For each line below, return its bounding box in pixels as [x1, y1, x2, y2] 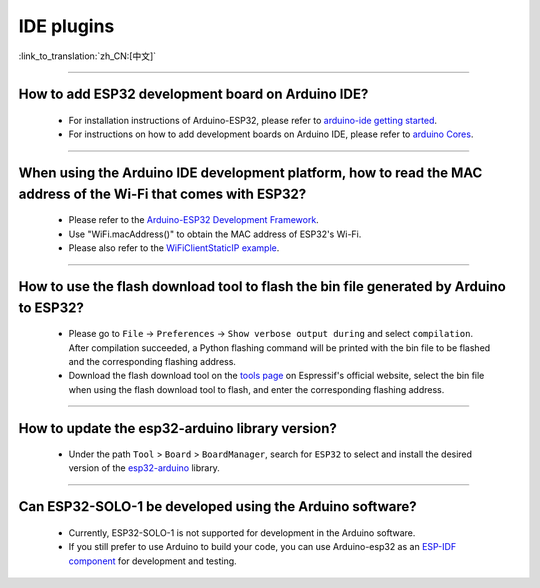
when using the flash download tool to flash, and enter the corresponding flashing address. [68, 383, 445, 395]
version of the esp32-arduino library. [68, 462, 220, 474]
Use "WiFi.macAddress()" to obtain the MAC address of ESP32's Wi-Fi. [68, 228, 362, 240]
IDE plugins [18, 15, 115, 37]
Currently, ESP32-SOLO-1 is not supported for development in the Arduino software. [68, 526, 416, 539]
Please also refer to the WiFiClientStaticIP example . [68, 242, 280, 254]
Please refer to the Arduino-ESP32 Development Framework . [68, 214, 319, 226]
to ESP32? [18, 299, 84, 316]
